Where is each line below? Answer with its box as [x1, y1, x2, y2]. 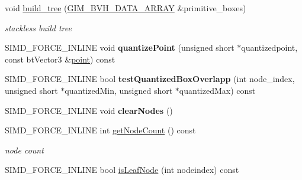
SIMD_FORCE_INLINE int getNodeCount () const [5, 124, 196, 136]
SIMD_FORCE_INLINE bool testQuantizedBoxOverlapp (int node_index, [5, 73, 295, 85]
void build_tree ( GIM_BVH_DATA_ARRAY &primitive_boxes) [5, 2, 246, 14]
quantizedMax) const [179, 84, 256, 96]
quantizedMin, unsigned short [65, 84, 173, 96]
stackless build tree [5, 21, 72, 34]
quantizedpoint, [241, 41, 298, 54]
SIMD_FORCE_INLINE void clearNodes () [5, 104, 173, 116]
